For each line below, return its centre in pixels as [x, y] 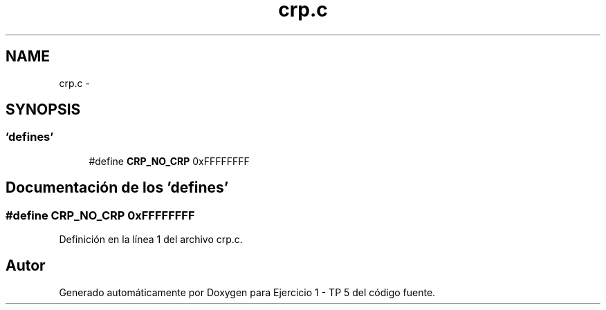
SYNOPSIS [43, 110]
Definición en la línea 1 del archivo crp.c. [151, 240]
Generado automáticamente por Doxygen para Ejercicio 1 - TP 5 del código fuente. [247, 292]
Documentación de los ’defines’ [117, 188]
